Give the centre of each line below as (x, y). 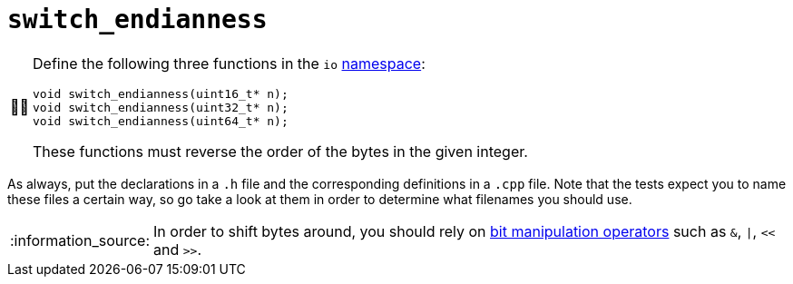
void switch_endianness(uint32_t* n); (161, 107)
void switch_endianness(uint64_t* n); (161, 121)
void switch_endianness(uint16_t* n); (161, 93)
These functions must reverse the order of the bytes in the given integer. (280, 151)
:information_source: (80, 240)
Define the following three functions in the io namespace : (229, 63)
